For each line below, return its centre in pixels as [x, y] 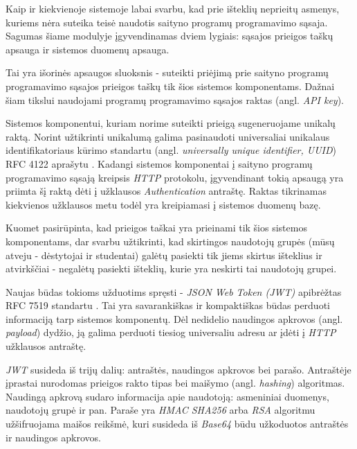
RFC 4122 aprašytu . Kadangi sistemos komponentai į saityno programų [159, 163]
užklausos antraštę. [46, 346]
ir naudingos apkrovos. [53, 437]
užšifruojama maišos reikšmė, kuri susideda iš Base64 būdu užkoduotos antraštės [177, 424]
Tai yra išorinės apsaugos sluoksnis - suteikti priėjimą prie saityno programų [167, 72]
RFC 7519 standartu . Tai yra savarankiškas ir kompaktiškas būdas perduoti [168, 305]
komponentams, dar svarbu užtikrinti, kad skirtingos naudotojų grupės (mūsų [170, 241]
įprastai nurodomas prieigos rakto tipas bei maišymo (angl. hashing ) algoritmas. [175, 383]
